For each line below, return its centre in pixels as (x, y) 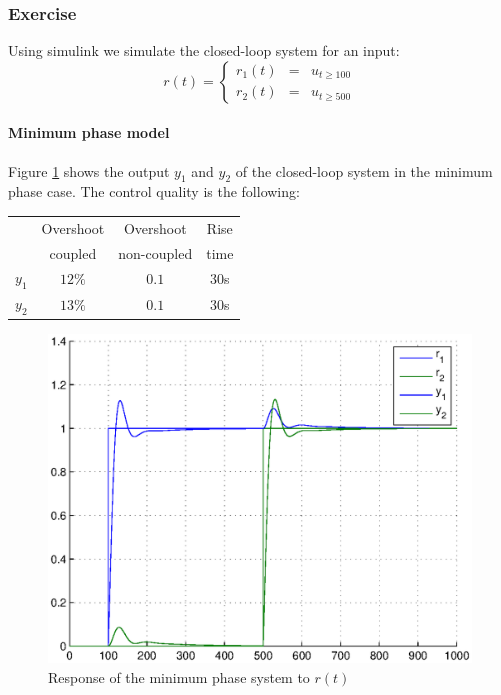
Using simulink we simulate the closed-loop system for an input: (204, 50)
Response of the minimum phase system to (179, 676)
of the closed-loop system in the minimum (364, 170)
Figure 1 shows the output (89, 170)
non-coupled (155, 252)
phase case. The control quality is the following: (154, 191)
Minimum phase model (89, 132)
